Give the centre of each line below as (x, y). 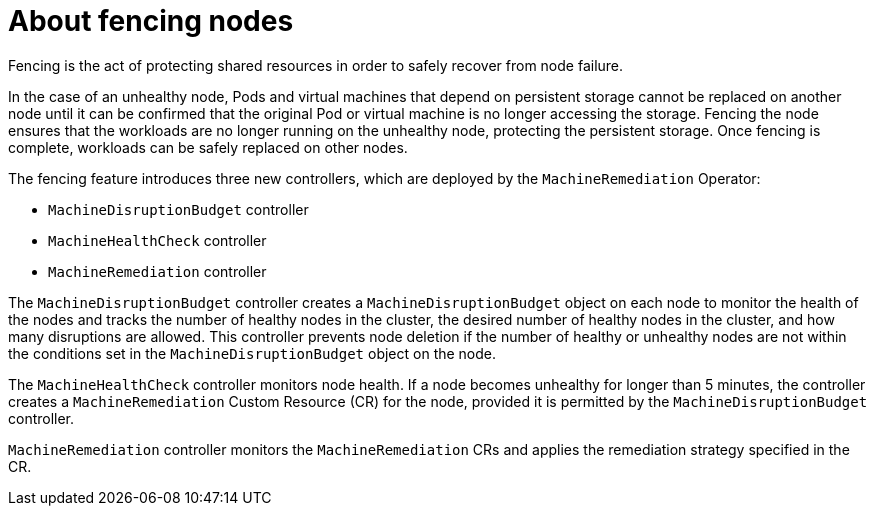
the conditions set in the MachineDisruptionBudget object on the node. (252, 353)
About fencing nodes (151, 21)
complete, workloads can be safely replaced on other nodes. (208, 147)
